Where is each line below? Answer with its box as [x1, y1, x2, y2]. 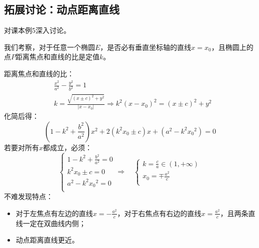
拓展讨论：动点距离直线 [4, 1, 119, 17]
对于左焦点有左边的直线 [15, 208, 93, 218]
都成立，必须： [43, 142, 92, 152]
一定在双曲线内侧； [22, 218, 86, 228]
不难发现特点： [4, 191, 53, 202]
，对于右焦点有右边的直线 [117, 208, 201, 218]
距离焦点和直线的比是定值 [15, 51, 99, 62]
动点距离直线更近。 [15, 235, 79, 245]
